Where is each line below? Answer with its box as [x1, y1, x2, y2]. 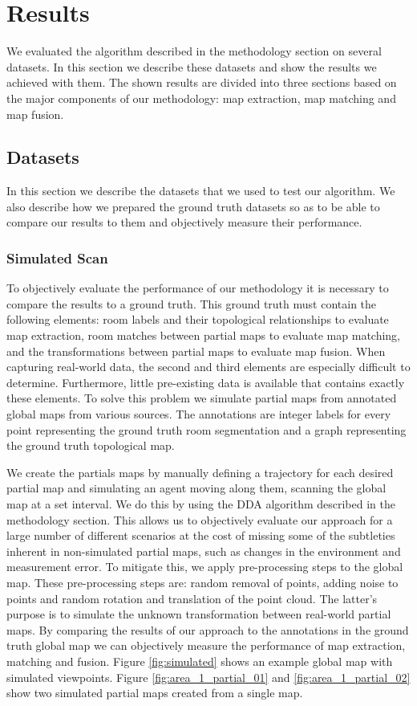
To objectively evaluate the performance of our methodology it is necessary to [6, 280, 389, 296]
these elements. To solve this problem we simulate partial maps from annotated [6, 390, 397, 406]
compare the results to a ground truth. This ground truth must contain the [6, 295, 377, 312]
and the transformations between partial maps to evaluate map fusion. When [6, 342, 386, 359]
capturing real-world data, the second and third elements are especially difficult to [6, 358, 411, 375]
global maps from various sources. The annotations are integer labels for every [6, 406, 391, 422]
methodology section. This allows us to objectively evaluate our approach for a [6, 511, 393, 528]
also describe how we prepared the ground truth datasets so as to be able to [6, 198, 380, 214]
